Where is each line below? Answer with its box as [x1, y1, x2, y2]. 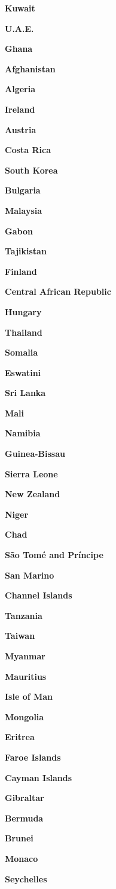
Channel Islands [5, 589, 72, 602]
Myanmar [5, 650, 45, 662]
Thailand [5, 325, 42, 338]
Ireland [5, 102, 35, 115]
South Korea [5, 163, 58, 176]
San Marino [5, 568, 54, 581]
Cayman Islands [5, 771, 72, 784]
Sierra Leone [5, 467, 58, 480]
